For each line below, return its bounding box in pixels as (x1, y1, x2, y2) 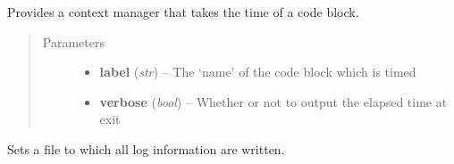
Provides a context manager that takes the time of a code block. (7, 3, 359, 20)
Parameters (42, 32, 105, 51)
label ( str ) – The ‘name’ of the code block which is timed (99, 62, 416, 81)
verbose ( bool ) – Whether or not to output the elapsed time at (99, 92, 448, 111)
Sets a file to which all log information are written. (7, 139, 285, 158)
